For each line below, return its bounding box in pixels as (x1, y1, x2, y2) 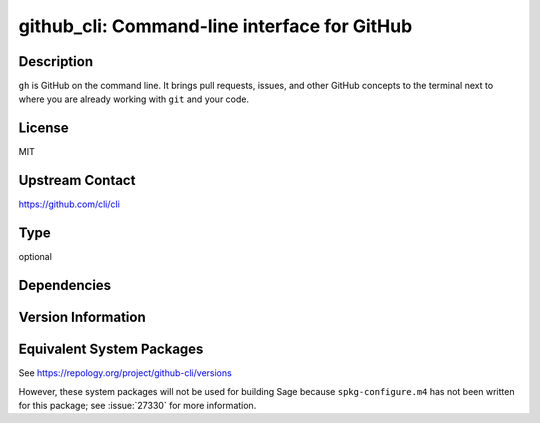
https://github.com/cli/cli (18, 198, 120, 210)
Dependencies (18, 276, 112, 294)
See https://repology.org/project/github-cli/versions (18, 367, 232, 379)
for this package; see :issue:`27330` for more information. (18, 399, 257, 411)
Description (18, 53, 94, 70)
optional (18, 251, 52, 263)
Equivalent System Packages (18, 341, 204, 358)
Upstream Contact (18, 172, 136, 189)
